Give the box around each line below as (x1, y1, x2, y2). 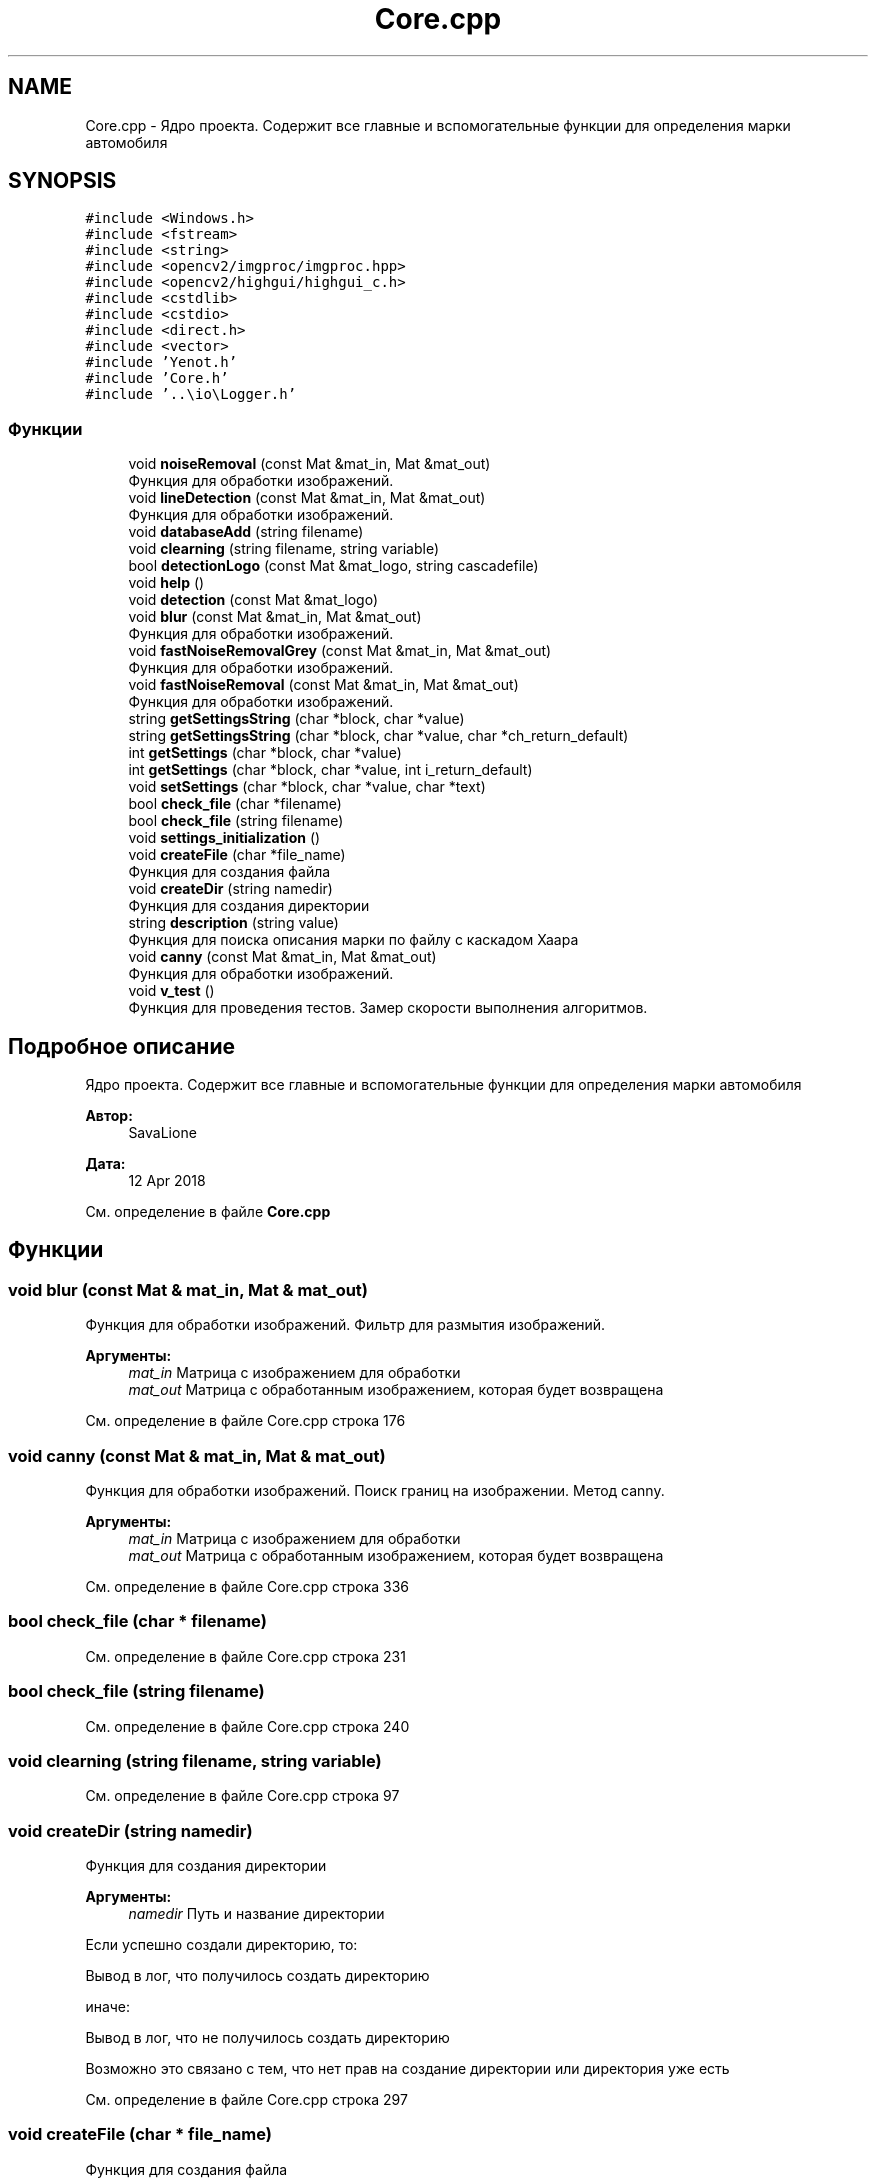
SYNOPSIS (8, 168, 117, 194)
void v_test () (128, 982, 215, 1000)
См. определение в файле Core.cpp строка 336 (85, 1578, 409, 1595)
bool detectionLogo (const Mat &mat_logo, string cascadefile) (128, 557, 539, 575)
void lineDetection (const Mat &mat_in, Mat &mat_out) (128, 489, 486, 507)
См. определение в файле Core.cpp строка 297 (85, 2091, 408, 2108)
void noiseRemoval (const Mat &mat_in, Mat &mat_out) (128, 455, 491, 473)
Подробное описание (8, 1033, 235, 1059)
